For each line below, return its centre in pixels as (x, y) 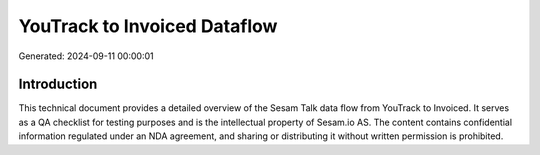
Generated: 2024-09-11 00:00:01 (86, 56)
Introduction (58, 84)
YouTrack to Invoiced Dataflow (148, 26)
